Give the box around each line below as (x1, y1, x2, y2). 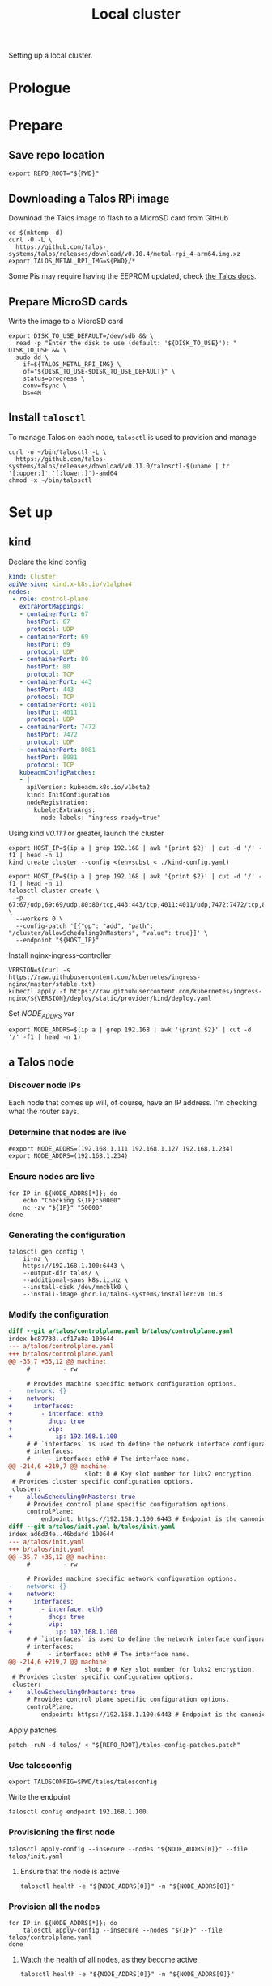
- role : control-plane (11, 595, 89, 604)
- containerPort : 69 (19, 633, 89, 641)
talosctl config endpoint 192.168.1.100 (8, 1808, 147, 1816)
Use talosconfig (8, 1760, 73, 1771)
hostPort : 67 (26, 617, 70, 626)
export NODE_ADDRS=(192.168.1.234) (8, 1152, 129, 1160)
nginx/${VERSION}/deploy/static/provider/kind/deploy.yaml (8, 994, 212, 1002)
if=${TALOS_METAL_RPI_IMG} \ (23, 361, 121, 369)
